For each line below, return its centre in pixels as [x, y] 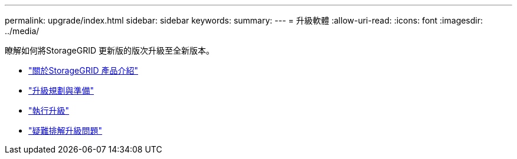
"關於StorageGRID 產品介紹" [83, 70]
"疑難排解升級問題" [66, 130]
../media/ [22, 31]
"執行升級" [49, 110]
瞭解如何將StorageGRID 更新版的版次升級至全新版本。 [109, 50]
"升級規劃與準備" [61, 90]
